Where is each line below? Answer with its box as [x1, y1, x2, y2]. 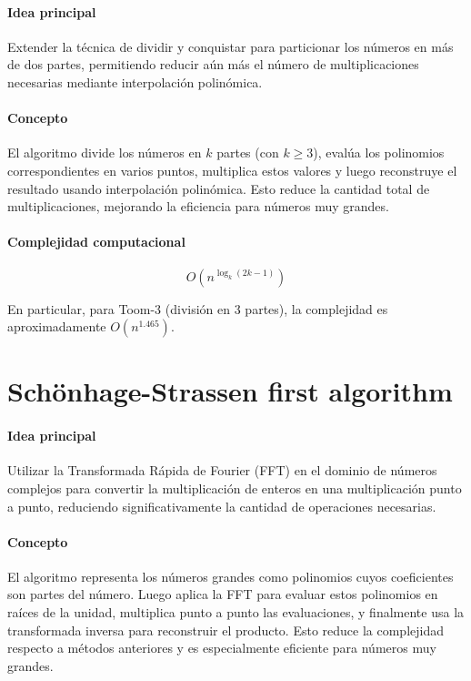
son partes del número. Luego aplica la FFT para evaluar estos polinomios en [7, 584, 438, 604]
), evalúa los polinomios [313, 143, 445, 162]
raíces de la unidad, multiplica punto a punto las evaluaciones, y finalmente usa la [7, 603, 465, 622]
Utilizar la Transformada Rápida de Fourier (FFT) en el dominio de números [7, 461, 437, 480]
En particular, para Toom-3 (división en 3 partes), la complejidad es [7, 299, 388, 318]
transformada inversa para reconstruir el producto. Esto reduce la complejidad [7, 620, 445, 639]
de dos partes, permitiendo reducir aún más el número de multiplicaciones [7, 55, 419, 74]
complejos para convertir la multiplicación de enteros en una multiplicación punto [7, 478, 462, 497]
